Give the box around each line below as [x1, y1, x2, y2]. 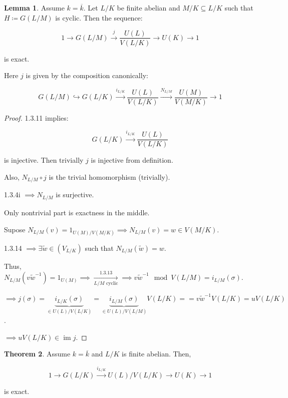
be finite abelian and [117, 3, 180, 13]
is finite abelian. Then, [122, 348, 191, 359]
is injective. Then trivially [4, 155, 84, 165]
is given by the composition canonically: [26, 70, 148, 81]
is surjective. [56, 189, 94, 200]
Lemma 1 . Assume [4, 3, 65, 13]
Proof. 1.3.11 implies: [4, 112, 69, 123]
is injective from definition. [91, 155, 173, 165]
